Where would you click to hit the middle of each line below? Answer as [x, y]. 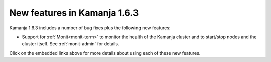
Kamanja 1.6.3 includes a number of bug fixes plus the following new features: [90, 28]
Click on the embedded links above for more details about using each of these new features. [105, 53]
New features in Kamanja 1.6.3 [74, 13]
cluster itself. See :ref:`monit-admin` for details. [71, 44]
